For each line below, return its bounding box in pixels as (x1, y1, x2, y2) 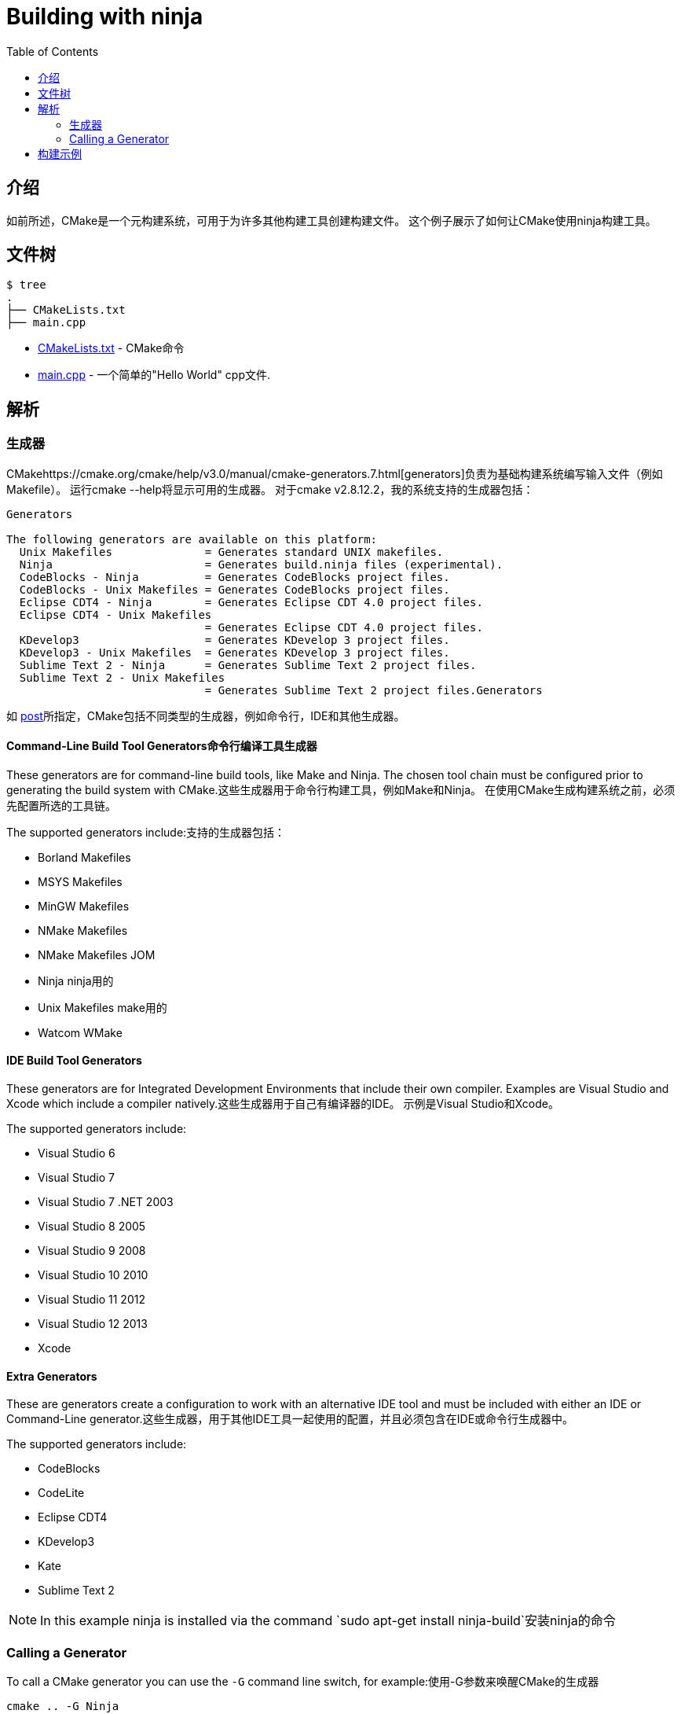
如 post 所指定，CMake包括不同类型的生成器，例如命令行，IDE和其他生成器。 (6, 708, 405, 723)
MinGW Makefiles (38, 899, 130, 913)
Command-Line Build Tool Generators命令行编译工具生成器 (6, 739, 317, 753)
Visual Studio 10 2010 (38, 1268, 148, 1282)
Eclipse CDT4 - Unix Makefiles (19, 608, 212, 621)
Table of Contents (6, 44, 99, 58)
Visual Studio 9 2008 (38, 1244, 146, 1258)
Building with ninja (6, 3, 203, 30)
